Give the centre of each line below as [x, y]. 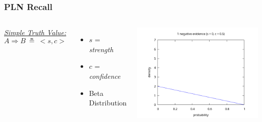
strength [101, 49]
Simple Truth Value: [35, 32]
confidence [105, 76]
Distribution [108, 103]
